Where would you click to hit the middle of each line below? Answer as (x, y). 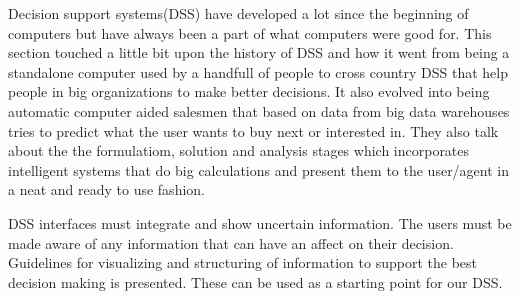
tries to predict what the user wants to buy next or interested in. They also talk (253, 130)
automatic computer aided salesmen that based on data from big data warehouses (259, 110)
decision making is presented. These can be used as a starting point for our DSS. (255, 281)
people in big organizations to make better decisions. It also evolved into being (249, 91)
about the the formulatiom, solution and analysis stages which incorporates (239, 150)
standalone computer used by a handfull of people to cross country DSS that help (258, 71)
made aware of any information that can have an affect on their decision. (231, 242)
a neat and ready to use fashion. (106, 189)
